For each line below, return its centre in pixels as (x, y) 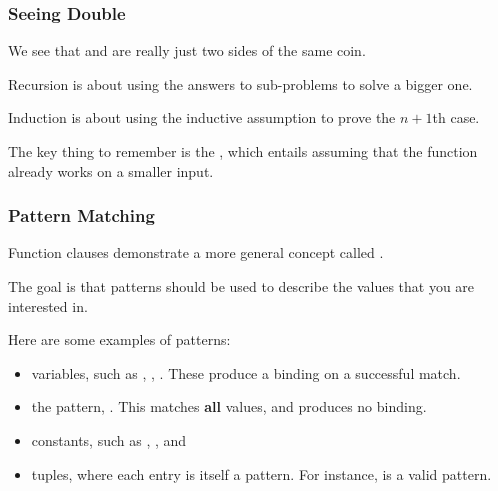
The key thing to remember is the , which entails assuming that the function (243, 151)
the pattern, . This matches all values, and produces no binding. (229, 406)
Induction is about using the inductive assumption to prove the (202, 117)
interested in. (48, 305)
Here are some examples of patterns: (119, 339)
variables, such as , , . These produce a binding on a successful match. (246, 372)
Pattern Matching (81, 215)
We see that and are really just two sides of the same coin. (187, 50)
